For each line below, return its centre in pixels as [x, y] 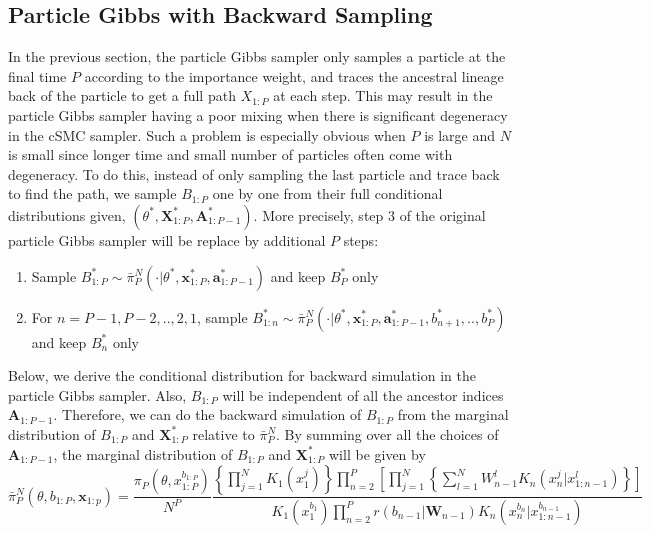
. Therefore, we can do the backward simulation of [207, 414]
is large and [460, 134]
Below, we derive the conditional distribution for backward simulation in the [242, 375]
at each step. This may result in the [383, 95]
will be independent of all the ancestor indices [363, 394]
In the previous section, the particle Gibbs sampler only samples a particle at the [257, 56]
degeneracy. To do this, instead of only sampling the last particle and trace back [254, 173]
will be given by [377, 453]
